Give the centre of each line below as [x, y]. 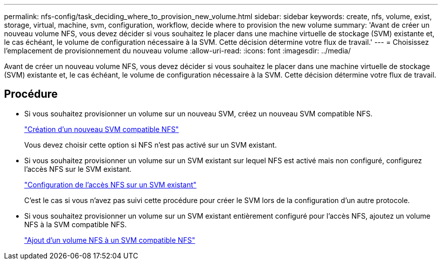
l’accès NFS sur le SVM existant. [78, 169]
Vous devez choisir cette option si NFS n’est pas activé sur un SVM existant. [151, 145]
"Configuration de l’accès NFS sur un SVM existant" [111, 184]
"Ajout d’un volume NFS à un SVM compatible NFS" [110, 240]
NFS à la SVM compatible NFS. [76, 224]
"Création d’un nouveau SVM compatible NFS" [102, 129]
